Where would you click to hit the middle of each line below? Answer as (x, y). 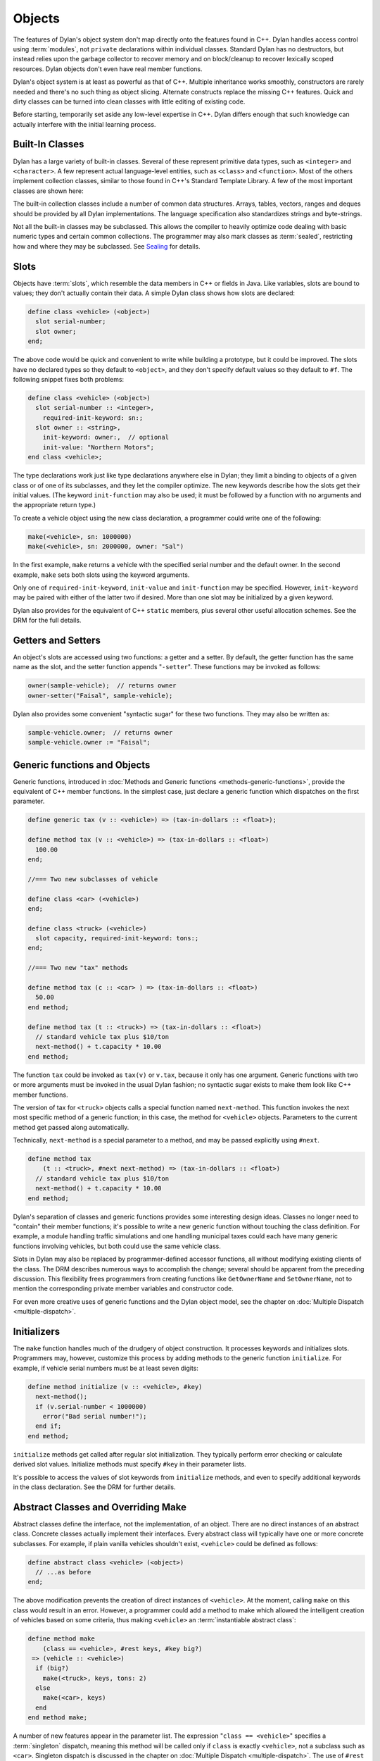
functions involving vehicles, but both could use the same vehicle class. (117, 1246)
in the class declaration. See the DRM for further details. (94, 1487)
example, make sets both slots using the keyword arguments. (101, 575)
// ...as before (63, 1572)
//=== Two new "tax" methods (78, 968)
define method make (61, 1639)
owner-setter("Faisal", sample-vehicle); (100, 695)
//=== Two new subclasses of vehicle (93, 879)
